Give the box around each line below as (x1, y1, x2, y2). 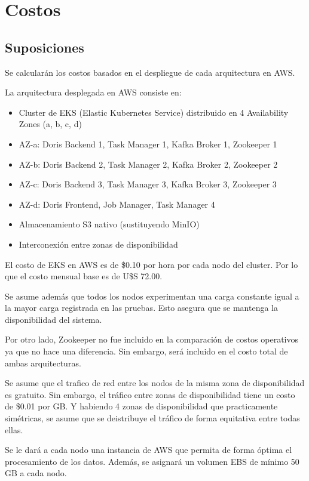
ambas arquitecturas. (5, 356, 81, 369)
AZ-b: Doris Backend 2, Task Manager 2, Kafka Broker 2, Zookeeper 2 (19, 158, 278, 170)
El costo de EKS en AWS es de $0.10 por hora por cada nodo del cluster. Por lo (5, 258, 298, 270)
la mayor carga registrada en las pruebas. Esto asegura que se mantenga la (5, 301, 279, 314)
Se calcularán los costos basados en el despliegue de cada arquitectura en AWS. (5, 66, 295, 78)
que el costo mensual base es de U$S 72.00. (5, 270, 163, 282)
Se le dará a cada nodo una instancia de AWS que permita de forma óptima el (5, 443, 292, 456)
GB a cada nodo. (5, 467, 67, 479)
